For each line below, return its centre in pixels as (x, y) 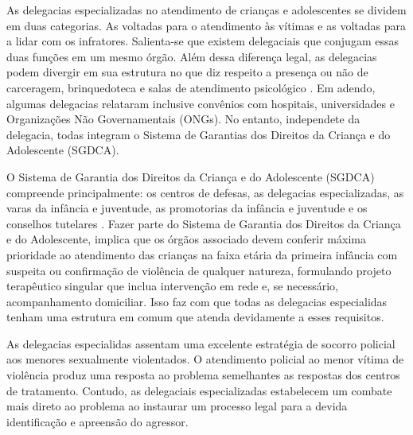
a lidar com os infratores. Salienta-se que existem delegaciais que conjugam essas (203, 41)
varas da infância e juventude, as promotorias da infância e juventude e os (187, 208)
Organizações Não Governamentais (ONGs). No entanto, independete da (183, 119)
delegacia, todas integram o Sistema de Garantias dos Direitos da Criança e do (199, 134)
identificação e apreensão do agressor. (97, 421)
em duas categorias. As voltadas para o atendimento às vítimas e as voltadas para (206, 25)
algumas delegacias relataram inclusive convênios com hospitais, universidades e (201, 103)
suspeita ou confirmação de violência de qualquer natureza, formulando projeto (199, 270)
